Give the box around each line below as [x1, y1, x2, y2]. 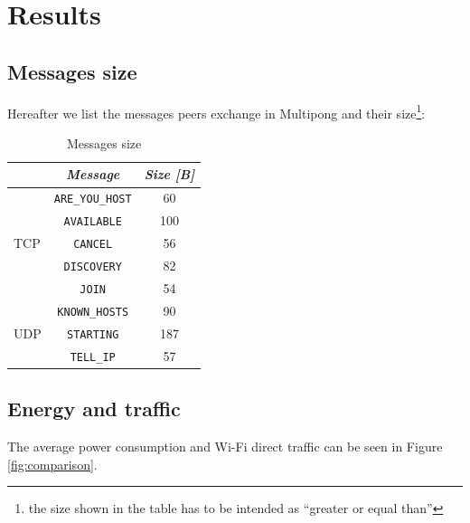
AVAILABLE [63, 215, 122, 229]
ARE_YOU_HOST [53, 193, 132, 206]
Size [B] [144, 165, 195, 184]
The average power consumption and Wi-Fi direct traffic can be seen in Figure [7, 436, 443, 455]
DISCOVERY [63, 260, 122, 273]
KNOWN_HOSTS [57, 305, 129, 319]
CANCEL [73, 238, 113, 252]
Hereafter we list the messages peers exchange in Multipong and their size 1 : [7, 100, 426, 122]
